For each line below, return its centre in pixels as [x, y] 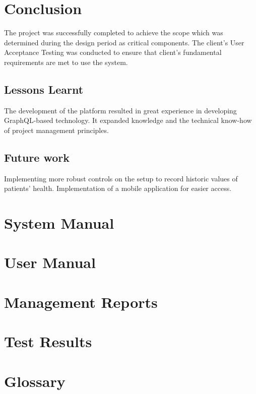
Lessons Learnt [44, 89]
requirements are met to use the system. [66, 62]
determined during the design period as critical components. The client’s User [124, 42]
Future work [37, 157]
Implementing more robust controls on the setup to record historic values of [121, 178]
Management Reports [81, 302]
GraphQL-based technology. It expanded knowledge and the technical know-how [128, 120]
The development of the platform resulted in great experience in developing [120, 110]
